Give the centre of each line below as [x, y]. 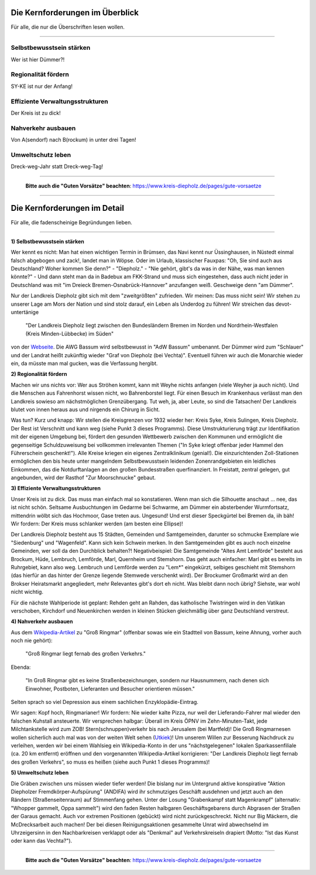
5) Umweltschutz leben [40, 773]
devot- [284, 304]
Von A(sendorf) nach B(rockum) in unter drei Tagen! [74, 140]
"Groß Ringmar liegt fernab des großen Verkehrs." [86, 654]
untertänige [25, 312]
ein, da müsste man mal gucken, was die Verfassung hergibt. [84, 363]
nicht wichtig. [27, 592]
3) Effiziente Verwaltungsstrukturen [56, 488]
